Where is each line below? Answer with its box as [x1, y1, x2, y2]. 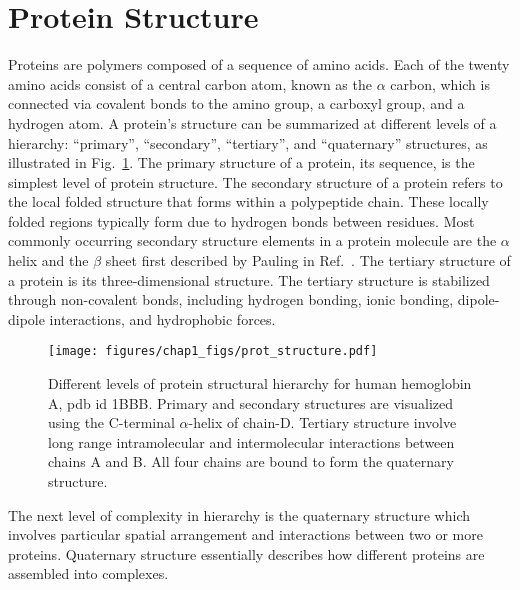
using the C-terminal [48, 412, 175, 433]
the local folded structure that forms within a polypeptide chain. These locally [8, 191, 489, 212]
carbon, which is [390, 73, 490, 94]
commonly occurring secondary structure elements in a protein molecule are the [8, 230, 497, 251]
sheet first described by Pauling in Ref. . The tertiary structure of [105, 250, 511, 271]
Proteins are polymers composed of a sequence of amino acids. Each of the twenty [8, 54, 510, 75]
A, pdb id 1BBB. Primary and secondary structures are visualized [48, 392, 454, 413]
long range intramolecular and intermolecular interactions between [48, 431, 455, 452]
